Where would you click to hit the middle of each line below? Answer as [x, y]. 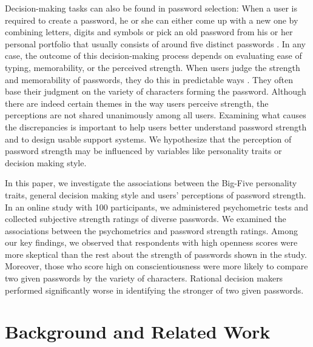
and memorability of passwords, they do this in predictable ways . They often [149, 79]
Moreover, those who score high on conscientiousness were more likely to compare [156, 266]
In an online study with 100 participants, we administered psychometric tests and [156, 207]
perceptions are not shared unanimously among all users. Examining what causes [156, 115]
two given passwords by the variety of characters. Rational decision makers [144, 278]
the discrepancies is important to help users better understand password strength [156, 126]
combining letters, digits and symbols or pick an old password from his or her [149, 32]
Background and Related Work [138, 332]
